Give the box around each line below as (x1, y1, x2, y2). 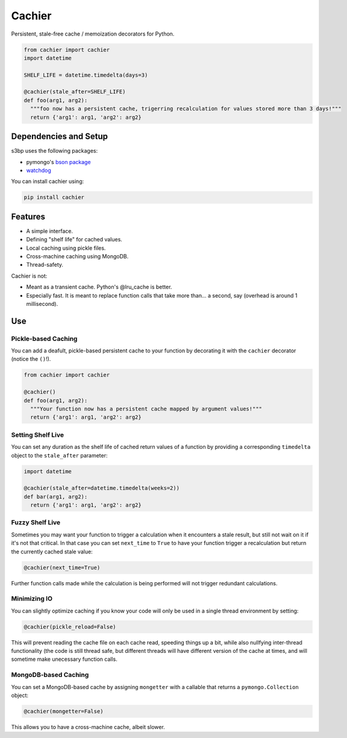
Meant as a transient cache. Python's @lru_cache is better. (26, 284, 172, 291)
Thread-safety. (26, 261, 63, 269)
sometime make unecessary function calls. (11, 655, 117, 663)
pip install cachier (23, 194, 84, 201)
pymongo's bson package (26, 158, 91, 165)
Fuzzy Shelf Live (11, 518, 61, 527)
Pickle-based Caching (11, 334, 78, 343)
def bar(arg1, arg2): (23, 493, 88, 500)
